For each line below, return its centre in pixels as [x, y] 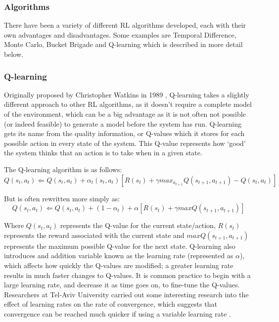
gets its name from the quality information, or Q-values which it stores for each [124, 133]
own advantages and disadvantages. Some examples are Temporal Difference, [120, 34]
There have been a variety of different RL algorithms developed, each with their [125, 25]
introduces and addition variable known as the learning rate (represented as [119, 255]
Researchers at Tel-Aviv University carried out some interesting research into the [126, 294]
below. [14, 54]
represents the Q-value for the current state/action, [138, 225]
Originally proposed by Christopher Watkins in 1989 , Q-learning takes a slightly [127, 94]
